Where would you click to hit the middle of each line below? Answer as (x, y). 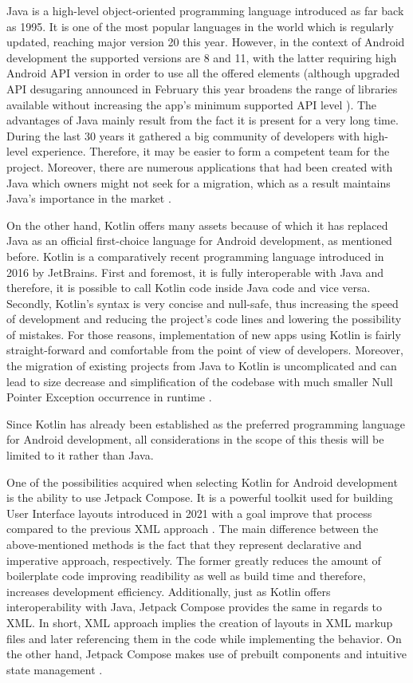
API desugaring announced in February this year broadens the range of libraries (202, 88)
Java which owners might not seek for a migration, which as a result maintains (199, 182)
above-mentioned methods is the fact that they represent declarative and (184, 544)
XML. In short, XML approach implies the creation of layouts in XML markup (200, 622)
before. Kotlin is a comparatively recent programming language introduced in (195, 256)
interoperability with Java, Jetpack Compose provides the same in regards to (195, 607)
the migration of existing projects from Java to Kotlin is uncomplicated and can (202, 366)
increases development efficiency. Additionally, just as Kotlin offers (169, 591)
